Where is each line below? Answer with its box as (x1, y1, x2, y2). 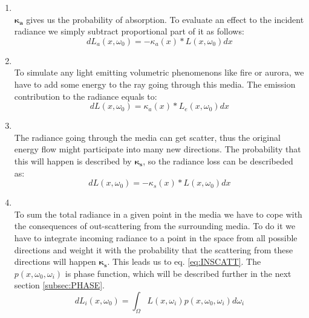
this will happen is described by (14, 154, 132, 167)
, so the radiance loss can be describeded (143, 154, 293, 167)
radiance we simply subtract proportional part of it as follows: (14, 25, 244, 37)
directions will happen (14, 255, 96, 268)
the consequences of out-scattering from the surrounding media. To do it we (14, 219, 296, 232)
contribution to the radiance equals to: (14, 89, 157, 102)
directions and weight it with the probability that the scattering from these (14, 243, 293, 256)
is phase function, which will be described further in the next (65, 267, 291, 279)
